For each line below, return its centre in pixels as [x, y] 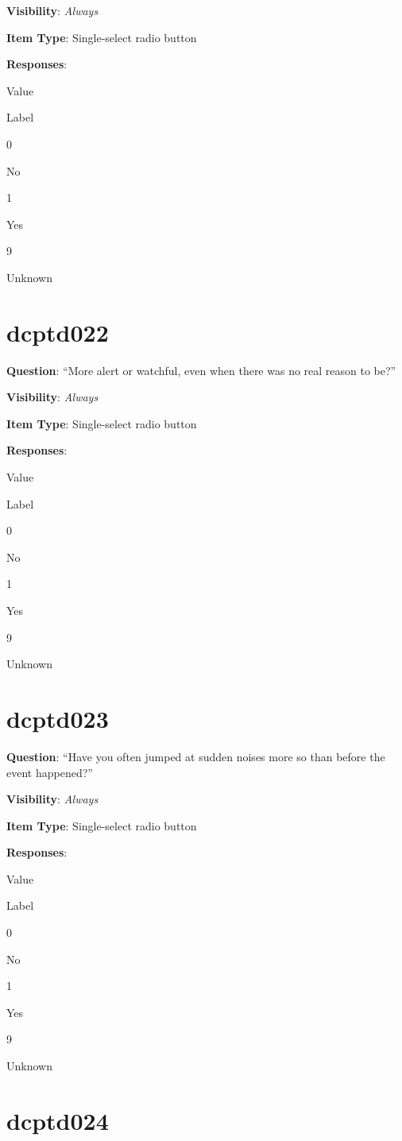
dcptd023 [58, 718]
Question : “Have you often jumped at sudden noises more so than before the [196, 756]
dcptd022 [58, 332]
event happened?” [50, 772]
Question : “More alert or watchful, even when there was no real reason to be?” [201, 370]
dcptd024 [58, 1120]
